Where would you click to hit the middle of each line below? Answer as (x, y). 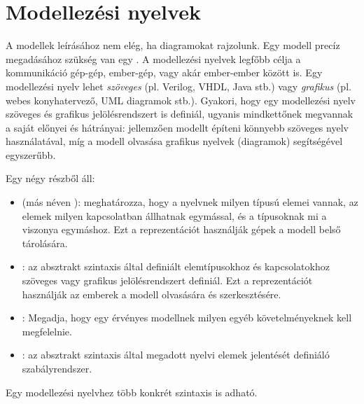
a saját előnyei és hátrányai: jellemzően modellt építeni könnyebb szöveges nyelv (177, 127)
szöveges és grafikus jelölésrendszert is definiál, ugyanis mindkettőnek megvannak (180, 114)
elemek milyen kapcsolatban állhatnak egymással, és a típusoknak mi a (174, 215)
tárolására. (45, 243)
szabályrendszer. (57, 368)
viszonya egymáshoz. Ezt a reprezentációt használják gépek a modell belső (181, 229)
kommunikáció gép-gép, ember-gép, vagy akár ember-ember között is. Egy (164, 72)
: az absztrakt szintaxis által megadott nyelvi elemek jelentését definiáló (176, 355)
